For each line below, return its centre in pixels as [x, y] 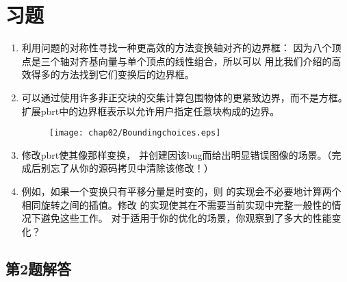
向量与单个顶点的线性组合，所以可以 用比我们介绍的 [215, 61]
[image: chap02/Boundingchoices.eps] [135, 133]
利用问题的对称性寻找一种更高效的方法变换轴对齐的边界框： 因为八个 [177, 48]
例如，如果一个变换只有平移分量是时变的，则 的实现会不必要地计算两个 [181, 191]
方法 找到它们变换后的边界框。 [127, 74]
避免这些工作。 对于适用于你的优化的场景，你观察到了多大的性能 [186, 218]
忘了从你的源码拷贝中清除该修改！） [132, 168]
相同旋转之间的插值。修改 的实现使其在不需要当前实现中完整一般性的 [177, 204]
